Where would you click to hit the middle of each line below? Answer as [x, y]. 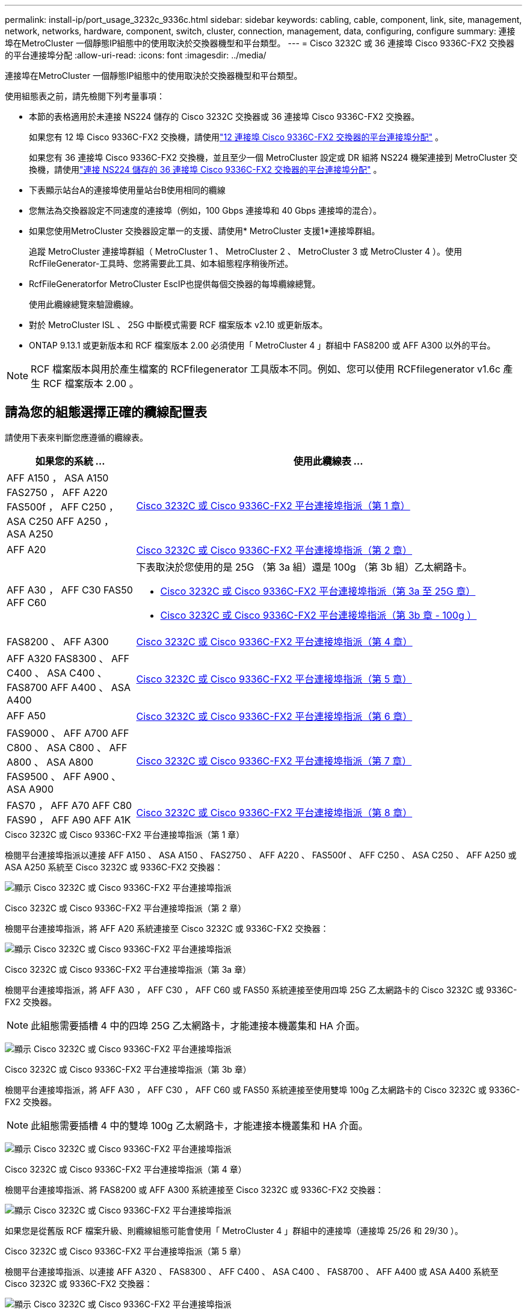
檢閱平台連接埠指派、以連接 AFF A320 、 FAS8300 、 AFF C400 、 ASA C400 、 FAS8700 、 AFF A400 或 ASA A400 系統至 [252, 1271]
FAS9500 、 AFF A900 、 [64, 776]
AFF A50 [26, 715]
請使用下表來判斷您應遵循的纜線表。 [76, 437]
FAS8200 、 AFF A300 [58, 641]
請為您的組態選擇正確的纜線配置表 [106, 412]
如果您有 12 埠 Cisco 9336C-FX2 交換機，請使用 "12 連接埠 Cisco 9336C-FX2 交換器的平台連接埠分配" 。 [236, 137]
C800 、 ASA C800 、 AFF [67, 747]
